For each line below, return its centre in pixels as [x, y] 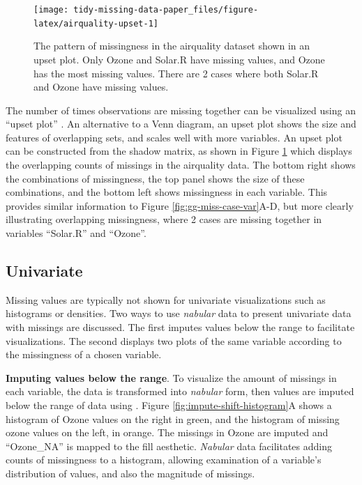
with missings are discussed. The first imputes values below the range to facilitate [180, 327]
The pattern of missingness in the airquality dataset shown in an [172, 46]
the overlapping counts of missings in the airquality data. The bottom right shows [181, 165]
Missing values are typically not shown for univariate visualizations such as [166, 299]
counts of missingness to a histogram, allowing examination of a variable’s [164, 460]
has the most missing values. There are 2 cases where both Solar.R [176, 73]
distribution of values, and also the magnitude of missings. [130, 473]
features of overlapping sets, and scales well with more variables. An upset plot [174, 137]
